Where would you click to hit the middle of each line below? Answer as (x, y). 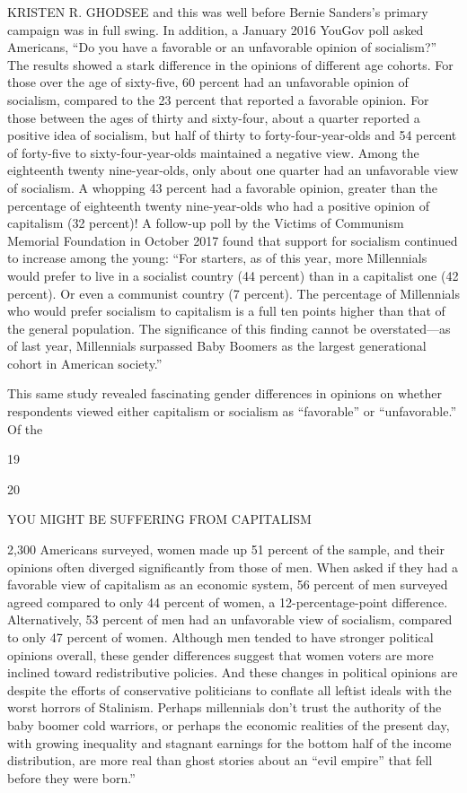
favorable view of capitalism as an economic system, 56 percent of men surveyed (228, 584)
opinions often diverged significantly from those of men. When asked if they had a (233, 566)
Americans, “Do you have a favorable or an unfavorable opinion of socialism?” (222, 47)
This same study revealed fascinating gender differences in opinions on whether (225, 393)
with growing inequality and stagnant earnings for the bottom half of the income (229, 742)
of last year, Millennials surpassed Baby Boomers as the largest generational (217, 346)
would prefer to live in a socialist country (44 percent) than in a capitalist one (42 (233, 275)
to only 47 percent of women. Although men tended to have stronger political (220, 637)
